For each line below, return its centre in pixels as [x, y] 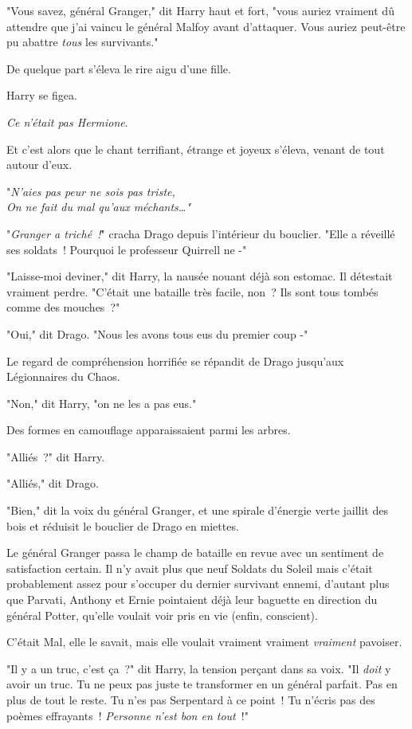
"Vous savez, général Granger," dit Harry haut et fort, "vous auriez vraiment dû [200, 10]
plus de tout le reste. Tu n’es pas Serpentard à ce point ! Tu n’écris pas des [191, 700]
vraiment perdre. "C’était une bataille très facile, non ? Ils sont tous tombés [192, 291]
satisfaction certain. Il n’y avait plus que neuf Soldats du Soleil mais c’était [190, 568]
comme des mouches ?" [63, 307]
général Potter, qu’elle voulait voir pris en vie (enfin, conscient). [162, 615]
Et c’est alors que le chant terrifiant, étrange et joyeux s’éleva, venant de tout [196, 149]
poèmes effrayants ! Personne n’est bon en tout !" [128, 715]
